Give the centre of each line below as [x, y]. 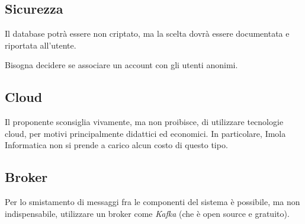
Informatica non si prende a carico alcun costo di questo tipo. [116, 145]
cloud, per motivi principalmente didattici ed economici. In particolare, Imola [145, 133]
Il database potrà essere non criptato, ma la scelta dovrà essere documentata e [147, 33]
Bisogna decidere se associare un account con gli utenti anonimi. [121, 65]
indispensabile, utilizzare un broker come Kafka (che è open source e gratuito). [147, 213]
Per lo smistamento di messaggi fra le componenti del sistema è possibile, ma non [152, 202]
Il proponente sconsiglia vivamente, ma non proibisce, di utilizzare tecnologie [144, 122]
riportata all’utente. [41, 45]
